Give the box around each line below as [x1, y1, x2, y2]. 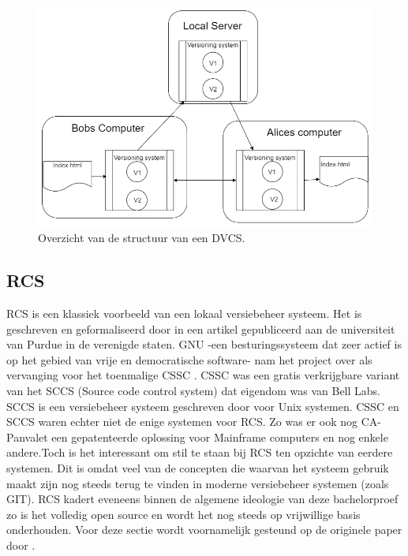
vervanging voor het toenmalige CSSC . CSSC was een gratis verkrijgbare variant [6, 367, 400, 383]
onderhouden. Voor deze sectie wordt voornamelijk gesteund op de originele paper [6, 521, 402, 538]
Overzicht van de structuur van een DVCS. [38, 229, 245, 246]
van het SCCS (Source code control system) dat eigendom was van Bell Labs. [6, 382, 380, 398]
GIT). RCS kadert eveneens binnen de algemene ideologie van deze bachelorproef [6, 491, 399, 507]
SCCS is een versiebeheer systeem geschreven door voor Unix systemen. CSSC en [6, 397, 399, 414]
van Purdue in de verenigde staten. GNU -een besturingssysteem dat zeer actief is [6, 336, 402, 353]
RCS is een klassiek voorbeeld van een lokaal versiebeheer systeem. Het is [6, 305, 362, 322]
